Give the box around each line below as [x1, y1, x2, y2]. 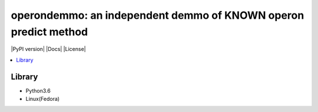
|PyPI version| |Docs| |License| [11, 46, 86, 53]
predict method [11, 25, 88, 38]
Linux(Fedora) [25, 96, 60, 103]
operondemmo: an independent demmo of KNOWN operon [11, 9, 304, 22]
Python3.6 [25, 87, 51, 94]
